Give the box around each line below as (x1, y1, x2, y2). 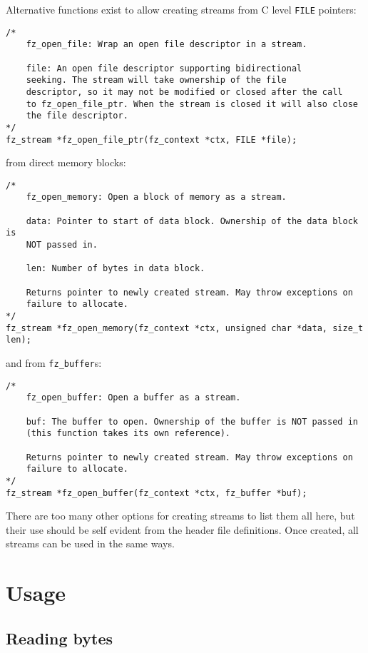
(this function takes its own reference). (26, 428, 230, 439)
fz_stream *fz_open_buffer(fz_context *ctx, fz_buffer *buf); (6, 487, 307, 498)
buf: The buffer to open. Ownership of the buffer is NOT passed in (26, 416, 358, 427)
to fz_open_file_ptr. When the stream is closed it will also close (26, 98, 358, 109)
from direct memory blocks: (6, 155, 126, 170)
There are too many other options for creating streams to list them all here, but (6, 508, 355, 523)
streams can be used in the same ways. (6, 536, 175, 551)
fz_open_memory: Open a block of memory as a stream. (26, 192, 287, 203)
